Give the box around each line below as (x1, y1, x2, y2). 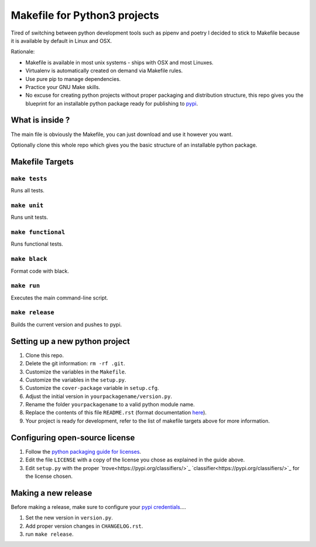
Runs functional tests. (11, 240, 64, 247)
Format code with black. (11, 267, 70, 274)
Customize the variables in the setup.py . (25, 376, 126, 383)
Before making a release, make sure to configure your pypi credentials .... (11, 503, 187, 510)
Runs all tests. (11, 187, 45, 194)
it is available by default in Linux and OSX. (11, 37, 112, 44)
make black (11, 255, 47, 263)
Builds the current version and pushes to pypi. (11, 321, 122, 328)
